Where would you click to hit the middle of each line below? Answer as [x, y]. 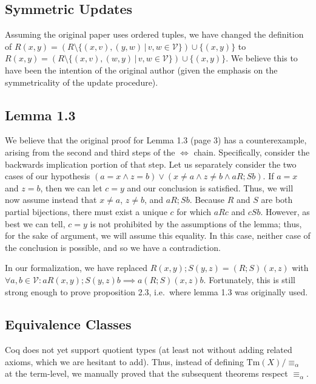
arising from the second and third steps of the [90, 152]
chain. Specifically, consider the [252, 152]
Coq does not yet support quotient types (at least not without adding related [149, 350]
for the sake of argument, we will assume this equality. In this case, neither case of [158, 235]
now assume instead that [51, 200]
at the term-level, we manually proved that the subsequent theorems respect [146, 373]
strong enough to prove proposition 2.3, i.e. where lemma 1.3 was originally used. [156, 291]
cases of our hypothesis [48, 176]
